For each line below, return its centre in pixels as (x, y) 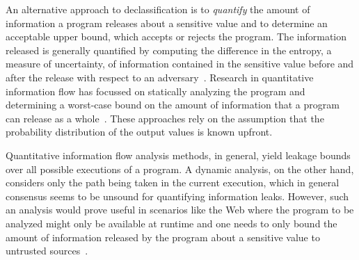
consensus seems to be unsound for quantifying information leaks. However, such (177, 196)
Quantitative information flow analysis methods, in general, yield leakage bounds (178, 155)
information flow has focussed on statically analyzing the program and (155, 91)
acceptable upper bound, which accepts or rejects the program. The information (176, 36)
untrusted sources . (47, 251)
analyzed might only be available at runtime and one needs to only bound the (171, 223)
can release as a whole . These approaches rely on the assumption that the (165, 118)
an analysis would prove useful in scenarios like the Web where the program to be (180, 210)
